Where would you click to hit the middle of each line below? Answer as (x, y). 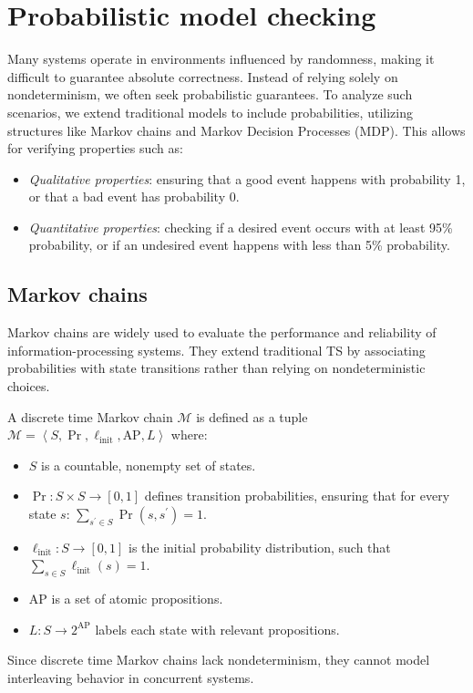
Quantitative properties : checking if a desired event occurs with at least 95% (241, 227)
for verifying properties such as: (95, 148)
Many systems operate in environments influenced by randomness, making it (221, 59)
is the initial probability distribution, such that (260, 547)
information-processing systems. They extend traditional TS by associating (216, 350)
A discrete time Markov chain (90, 416)
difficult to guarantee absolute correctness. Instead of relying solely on (203, 76)
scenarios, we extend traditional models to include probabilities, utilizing (210, 112)
